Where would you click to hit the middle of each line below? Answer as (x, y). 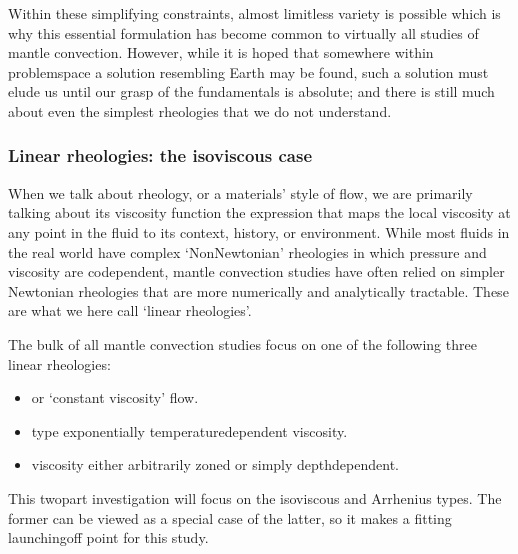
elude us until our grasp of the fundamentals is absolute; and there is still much (251, 91)
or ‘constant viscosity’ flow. (115, 397)
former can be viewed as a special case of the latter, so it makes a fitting (230, 517)
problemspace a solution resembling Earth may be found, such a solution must (248, 71)
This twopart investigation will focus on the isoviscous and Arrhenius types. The (255, 497)
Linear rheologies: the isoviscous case (160, 155)
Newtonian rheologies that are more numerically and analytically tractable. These (258, 290)
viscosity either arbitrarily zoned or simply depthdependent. (215, 464)
